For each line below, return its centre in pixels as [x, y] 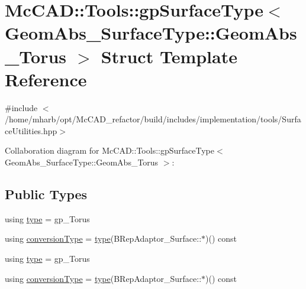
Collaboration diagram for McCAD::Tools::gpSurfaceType [109, 150]
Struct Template [169, 56]
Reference [46, 79]
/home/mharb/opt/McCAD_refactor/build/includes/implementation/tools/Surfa [153, 119]
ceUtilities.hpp [31, 130]
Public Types [46, 194]
